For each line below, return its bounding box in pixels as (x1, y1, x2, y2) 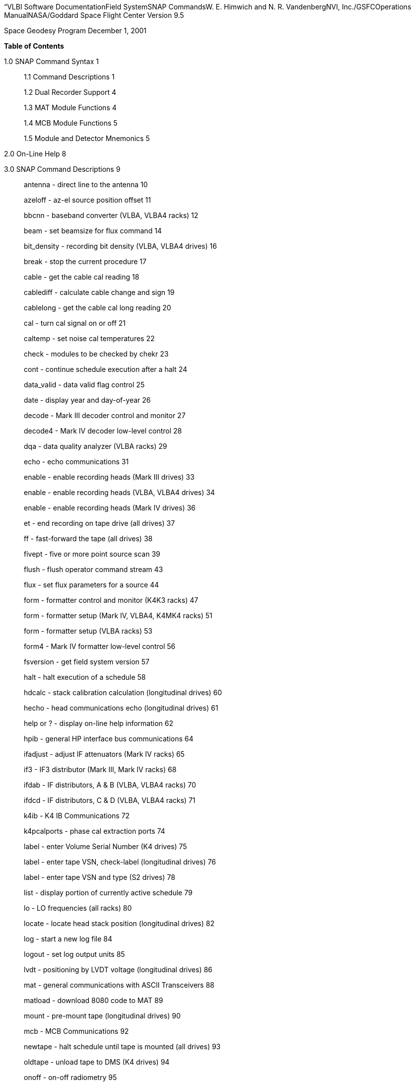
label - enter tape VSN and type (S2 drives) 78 (24, 873, 175, 881)
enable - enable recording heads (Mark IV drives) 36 (24, 504, 196, 512)
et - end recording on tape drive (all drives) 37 (24, 519, 175, 527)
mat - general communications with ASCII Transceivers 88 (24, 981, 214, 989)
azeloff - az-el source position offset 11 (24, 196, 151, 204)
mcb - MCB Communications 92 (24, 1027, 129, 1035)
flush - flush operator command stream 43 (24, 565, 163, 574)
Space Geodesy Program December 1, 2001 (4, 26, 147, 35)
